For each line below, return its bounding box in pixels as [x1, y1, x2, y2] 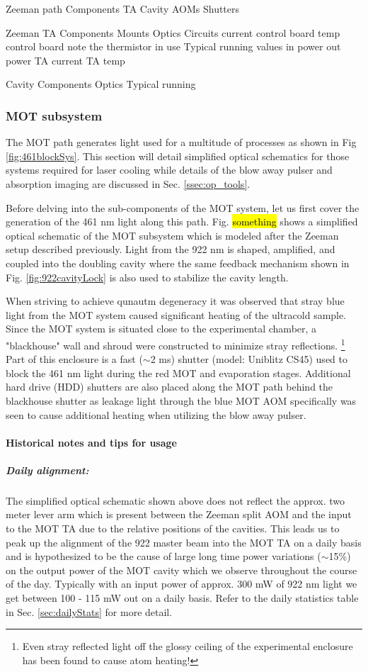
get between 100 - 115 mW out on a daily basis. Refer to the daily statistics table [6, 590, 359, 605]
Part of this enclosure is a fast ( [6, 352, 143, 366]
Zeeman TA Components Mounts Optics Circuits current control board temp [6, 25, 340, 40]
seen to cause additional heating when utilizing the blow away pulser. [6, 407, 306, 422]
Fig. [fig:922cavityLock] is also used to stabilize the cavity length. [6, 269, 289, 284]
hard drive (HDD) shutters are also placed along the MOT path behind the [6, 379, 333, 394]
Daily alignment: [6, 462, 89, 477]
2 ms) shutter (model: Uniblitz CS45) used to [150, 352, 347, 366]
